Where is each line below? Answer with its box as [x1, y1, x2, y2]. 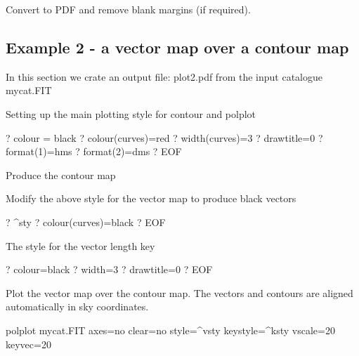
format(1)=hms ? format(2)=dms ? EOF [6, 144, 182, 159]
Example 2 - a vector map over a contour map [6, 36, 349, 58]
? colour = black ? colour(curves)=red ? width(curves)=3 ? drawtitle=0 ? [6, 130, 323, 145]
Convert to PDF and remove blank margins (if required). [6, 2, 251, 16]
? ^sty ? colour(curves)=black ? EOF [6, 214, 166, 229]
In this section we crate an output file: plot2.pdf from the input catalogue [6, 69, 322, 84]
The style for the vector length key [6, 238, 155, 253]
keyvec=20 [6, 336, 51, 351]
